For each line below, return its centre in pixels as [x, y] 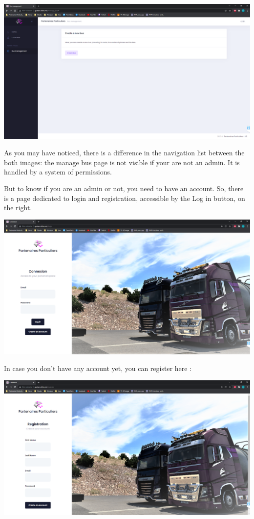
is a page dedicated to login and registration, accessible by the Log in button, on [125, 198]
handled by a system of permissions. [58, 172]
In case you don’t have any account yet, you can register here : [98, 368]
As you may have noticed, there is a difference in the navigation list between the [124, 153]
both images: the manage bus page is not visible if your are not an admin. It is [122, 162]
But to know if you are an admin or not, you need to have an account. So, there [124, 188]
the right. [18, 208]
